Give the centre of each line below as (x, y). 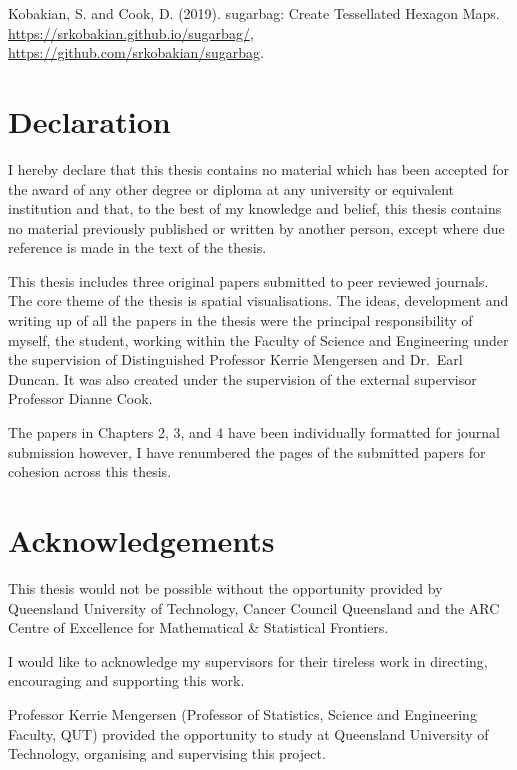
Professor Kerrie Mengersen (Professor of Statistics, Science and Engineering (242, 713)
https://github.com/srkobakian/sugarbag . (136, 52)
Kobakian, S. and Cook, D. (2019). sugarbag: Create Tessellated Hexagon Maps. (254, 13)
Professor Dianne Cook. (80, 398)
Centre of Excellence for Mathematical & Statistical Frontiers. (198, 627)
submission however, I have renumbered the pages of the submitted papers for (247, 451)
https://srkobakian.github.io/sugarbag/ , (131, 32)
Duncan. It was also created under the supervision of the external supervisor (242, 378)
